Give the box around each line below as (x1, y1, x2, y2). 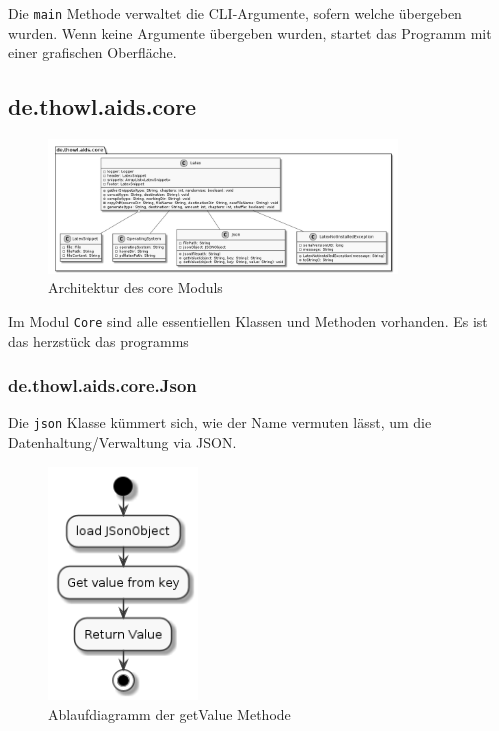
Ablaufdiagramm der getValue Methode (48, 703, 291, 724)
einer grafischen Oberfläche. (8, 42, 177, 63)
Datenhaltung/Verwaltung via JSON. (8, 432, 237, 453)
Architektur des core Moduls (48, 277, 223, 298)
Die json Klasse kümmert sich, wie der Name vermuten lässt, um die (8, 412, 432, 433)
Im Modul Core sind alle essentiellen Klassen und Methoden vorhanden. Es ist (8, 310, 488, 331)
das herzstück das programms (8, 330, 189, 351)
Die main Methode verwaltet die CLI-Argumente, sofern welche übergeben (8, 3, 462, 23)
